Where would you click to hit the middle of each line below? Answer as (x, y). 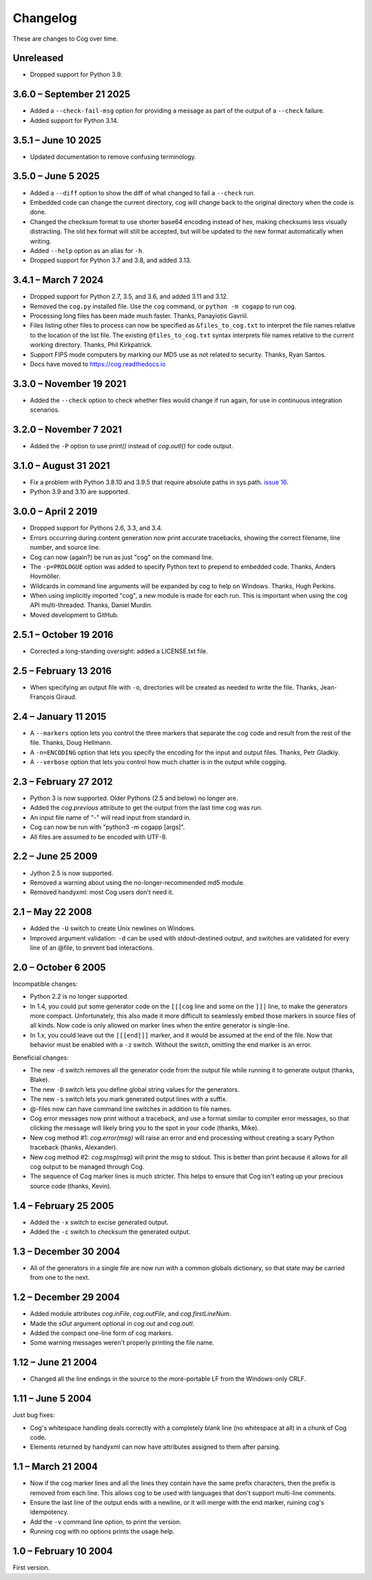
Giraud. (66, 697)
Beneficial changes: (41, 1057)
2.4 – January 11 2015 (60, 716)
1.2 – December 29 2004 (66, 1298)
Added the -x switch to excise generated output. (99, 1222)
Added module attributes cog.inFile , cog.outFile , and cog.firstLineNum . (131, 1314)
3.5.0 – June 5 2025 (56, 176)
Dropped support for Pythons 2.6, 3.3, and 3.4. (96, 528)
